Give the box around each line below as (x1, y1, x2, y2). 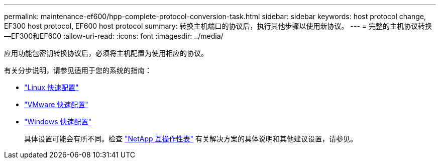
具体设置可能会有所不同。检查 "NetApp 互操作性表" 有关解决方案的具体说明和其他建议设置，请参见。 (24, 134, 357, 143)
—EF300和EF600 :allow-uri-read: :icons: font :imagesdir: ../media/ (4, 32, 224, 40)
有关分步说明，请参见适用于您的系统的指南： (4, 66, 152, 74)
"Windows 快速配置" (24, 117, 91, 126)
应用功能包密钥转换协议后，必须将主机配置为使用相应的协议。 (4, 49, 208, 57)
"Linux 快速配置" (24, 83, 79, 92)
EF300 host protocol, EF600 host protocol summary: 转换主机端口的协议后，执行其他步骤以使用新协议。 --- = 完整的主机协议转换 (4, 22, 432, 30)
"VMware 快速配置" (24, 100, 88, 109)
